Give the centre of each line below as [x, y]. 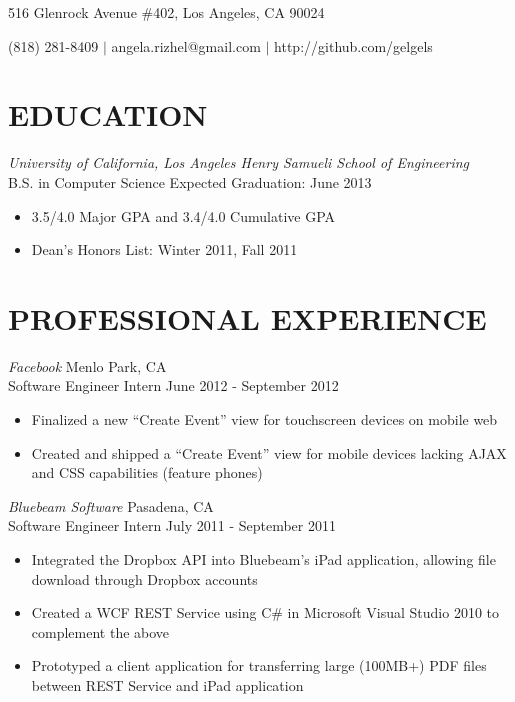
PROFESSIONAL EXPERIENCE [247, 317]
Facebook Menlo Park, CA [87, 365]
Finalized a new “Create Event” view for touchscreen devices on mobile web [264, 419]
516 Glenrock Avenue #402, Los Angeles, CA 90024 [166, 12]
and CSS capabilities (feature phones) [147, 472]
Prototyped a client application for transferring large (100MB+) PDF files [259, 665]
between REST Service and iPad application [167, 684]
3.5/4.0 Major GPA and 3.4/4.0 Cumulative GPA [183, 215]
